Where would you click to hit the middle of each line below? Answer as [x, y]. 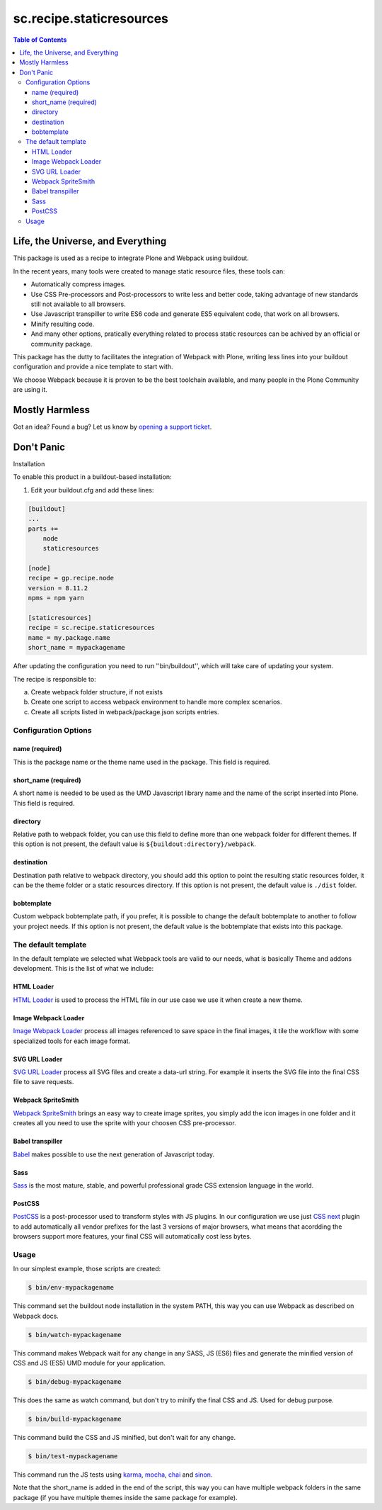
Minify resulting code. [63, 324]
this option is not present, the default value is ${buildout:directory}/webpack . [134, 844]
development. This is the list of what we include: [83, 969]
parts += [43, 529]
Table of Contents [40, 40]
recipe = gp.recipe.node [71, 578]
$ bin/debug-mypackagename [75, 1381]
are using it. [30, 390]
